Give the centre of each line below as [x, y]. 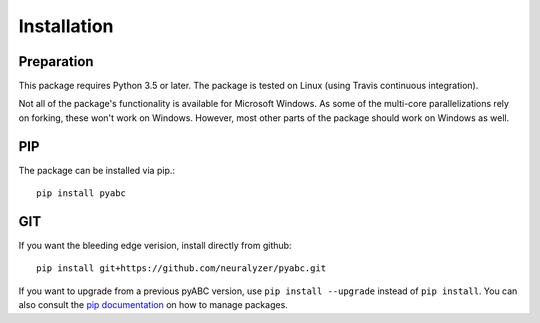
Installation [66, 26]
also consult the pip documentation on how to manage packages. [153, 305]
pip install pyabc [81, 193]
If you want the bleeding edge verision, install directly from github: [155, 246]
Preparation [56, 61]
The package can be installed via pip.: [96, 170]
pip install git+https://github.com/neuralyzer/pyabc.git [181, 268]
